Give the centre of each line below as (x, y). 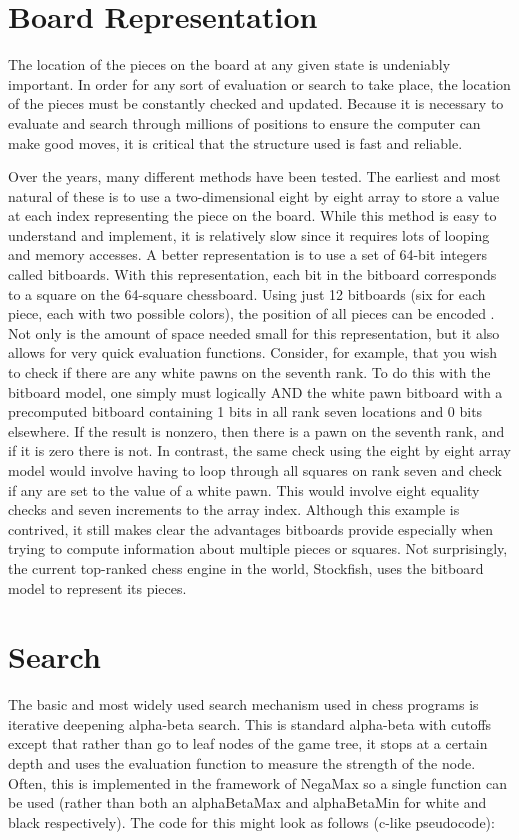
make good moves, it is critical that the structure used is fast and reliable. (235, 142)
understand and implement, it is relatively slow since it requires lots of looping (249, 234)
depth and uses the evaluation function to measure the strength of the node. (242, 763)
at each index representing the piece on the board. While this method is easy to (252, 215)
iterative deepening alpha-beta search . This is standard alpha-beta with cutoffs (250, 723)
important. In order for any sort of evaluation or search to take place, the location (259, 83)
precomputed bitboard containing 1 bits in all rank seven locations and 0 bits (245, 411)
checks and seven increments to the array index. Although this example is (234, 509)
